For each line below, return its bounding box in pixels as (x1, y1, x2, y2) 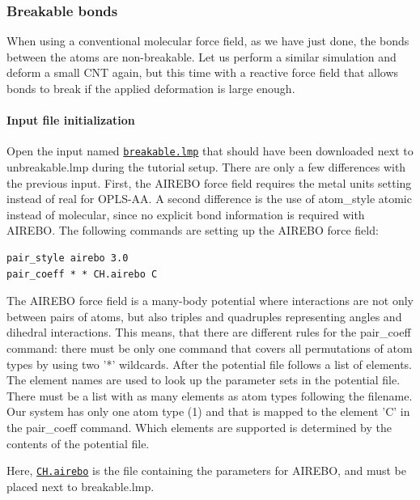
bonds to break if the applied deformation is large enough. (6, 80, 295, 96)
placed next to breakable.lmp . (6, 477, 155, 494)
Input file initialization (6, 112, 135, 129)
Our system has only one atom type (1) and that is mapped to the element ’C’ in (6, 403, 410, 420)
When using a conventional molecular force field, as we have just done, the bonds (6, 32, 409, 49)
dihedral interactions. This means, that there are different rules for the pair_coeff (6, 324, 411, 341)
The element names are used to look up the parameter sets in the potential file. (6, 371, 401, 388)
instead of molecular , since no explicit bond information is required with (6, 206, 365, 222)
